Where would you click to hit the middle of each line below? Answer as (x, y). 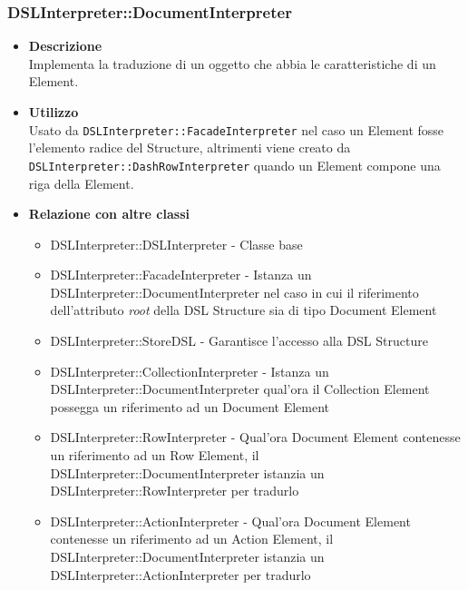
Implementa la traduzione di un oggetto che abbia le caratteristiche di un (232, 63)
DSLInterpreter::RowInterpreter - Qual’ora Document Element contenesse (255, 437)
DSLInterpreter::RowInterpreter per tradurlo (175, 491)
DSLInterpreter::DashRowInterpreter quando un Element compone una (234, 165)
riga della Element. (81, 183)
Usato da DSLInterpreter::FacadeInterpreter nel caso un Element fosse (236, 129)
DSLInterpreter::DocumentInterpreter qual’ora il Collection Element (240, 389)
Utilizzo (54, 112)
